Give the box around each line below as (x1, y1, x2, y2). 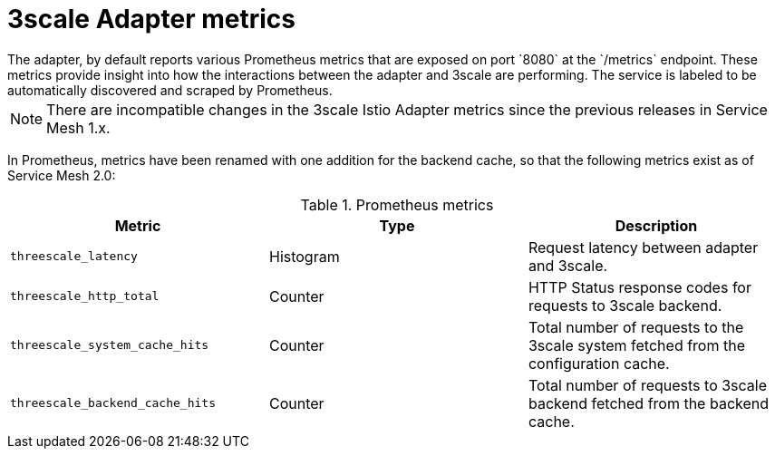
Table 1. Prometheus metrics (300, 195, 494, 214)
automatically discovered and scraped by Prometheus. (7, 82, 333, 98)
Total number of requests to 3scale (528, 375, 768, 394)
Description (615, 216, 698, 235)
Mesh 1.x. (46, 118, 111, 137)
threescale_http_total (10, 289, 160, 304)
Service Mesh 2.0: (7, 167, 116, 183)
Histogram (268, 247, 340, 266)
